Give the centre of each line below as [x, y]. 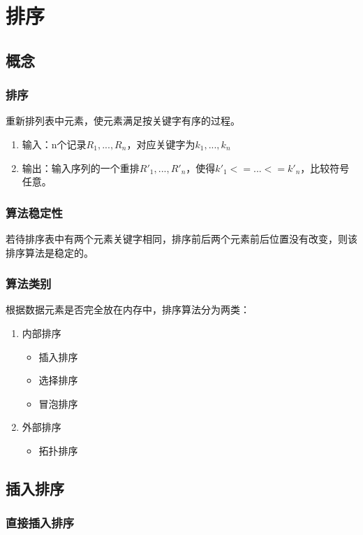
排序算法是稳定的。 [50, 252]
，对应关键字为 [161, 144]
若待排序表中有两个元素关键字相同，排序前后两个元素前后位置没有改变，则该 [181, 238]
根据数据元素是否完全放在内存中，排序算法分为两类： [128, 309]
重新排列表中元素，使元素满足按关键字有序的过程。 [123, 121]
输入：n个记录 [54, 144]
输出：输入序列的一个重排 [81, 167]
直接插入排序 [40, 523]
